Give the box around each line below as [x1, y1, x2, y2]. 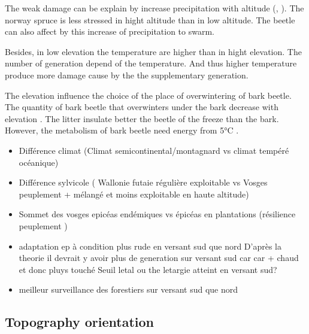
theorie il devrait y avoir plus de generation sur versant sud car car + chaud [19, 251, 299, 264]
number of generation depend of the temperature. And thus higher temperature [5, 57, 297, 69]
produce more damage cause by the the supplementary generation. [5, 68, 249, 81]
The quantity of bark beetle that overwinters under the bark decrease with [5, 101, 278, 113]
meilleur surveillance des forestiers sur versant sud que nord [19, 283, 238, 296]
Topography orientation [5, 312, 154, 331]
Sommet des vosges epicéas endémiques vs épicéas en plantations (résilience [19, 208, 296, 220]
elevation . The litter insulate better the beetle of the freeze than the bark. [5, 112, 279, 125]
